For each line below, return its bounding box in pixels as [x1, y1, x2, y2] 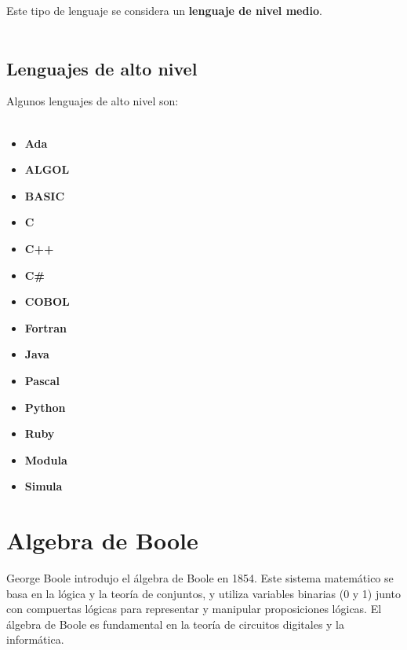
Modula [24, 451, 67, 468]
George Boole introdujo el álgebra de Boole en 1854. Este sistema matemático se [6, 570, 394, 586]
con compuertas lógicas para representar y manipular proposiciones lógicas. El [6, 600, 382, 617]
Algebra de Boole [6, 524, 198, 556]
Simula [24, 478, 63, 494]
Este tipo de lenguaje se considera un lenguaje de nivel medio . [6, 2, 322, 18]
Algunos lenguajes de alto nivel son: [6, 93, 179, 109]
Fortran [24, 319, 67, 336]
